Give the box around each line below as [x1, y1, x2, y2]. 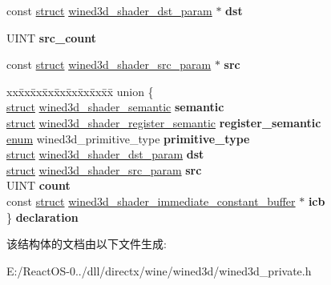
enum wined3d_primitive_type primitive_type [6, 130, 250, 147]
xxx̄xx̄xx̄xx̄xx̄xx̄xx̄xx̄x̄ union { [6, 82, 154, 99]
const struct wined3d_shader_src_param [6, 56, 212, 73]
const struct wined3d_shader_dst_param [6, 2, 212, 18]
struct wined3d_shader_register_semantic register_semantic [6, 114, 321, 130]
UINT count [6, 177, 71, 194]
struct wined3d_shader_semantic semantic [6, 98, 224, 115]
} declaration [6, 208, 79, 225]
